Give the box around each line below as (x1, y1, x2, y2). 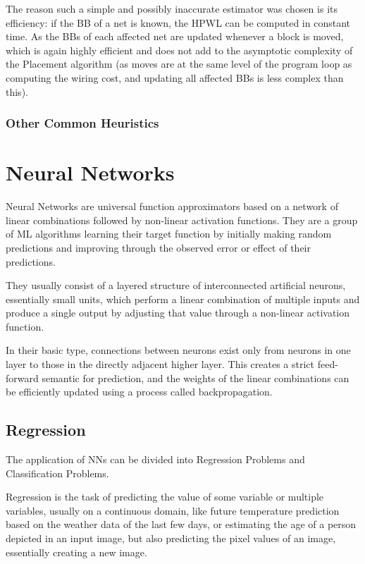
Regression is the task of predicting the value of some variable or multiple (6, 489, 324, 504)
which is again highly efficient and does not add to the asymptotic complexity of (6, 42, 353, 57)
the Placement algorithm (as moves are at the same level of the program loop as (6, 56, 352, 71)
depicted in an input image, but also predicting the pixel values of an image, (6, 531, 336, 546)
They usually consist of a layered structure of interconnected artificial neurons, (6, 278, 346, 293)
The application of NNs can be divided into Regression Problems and (6, 452, 305, 467)
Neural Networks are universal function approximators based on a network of (6, 199, 338, 214)
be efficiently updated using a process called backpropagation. (6, 384, 273, 399)
